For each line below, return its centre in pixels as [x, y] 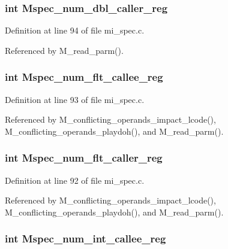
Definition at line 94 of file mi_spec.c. [75, 30]
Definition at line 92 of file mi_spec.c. [75, 180]
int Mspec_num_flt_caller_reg [84, 158]
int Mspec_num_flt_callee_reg [84, 77]
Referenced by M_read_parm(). [64, 50]
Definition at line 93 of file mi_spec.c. [75, 99]
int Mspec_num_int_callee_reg [85, 239]
